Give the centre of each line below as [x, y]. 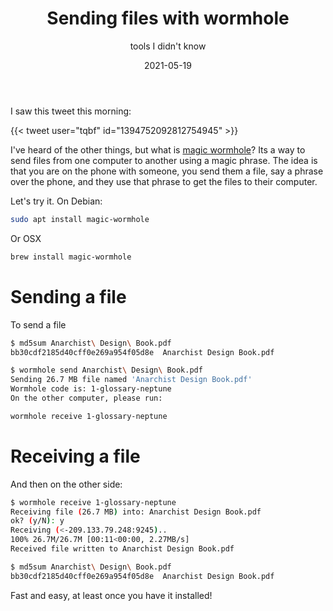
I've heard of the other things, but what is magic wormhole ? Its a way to [158, 149]
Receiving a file [75, 456]
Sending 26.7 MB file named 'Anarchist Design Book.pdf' [131, 380]
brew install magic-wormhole [71, 257]
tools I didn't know [168, 46]
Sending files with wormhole [168, 18]
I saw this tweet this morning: [71, 111]
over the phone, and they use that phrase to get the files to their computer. [164, 181]
